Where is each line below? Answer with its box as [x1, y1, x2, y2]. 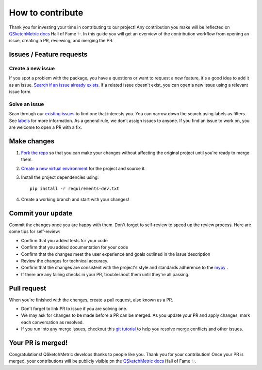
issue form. [9, 89, 32, 94]
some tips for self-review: [9, 229, 61, 234]
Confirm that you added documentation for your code [21, 245, 129, 250]
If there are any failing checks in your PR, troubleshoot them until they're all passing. [21, 271, 190, 277]
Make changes [9, 137, 55, 145]
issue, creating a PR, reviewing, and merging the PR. [9, 38, 114, 44]
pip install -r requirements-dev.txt [30, 185, 120, 191]
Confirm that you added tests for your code [21, 237, 108, 243]
